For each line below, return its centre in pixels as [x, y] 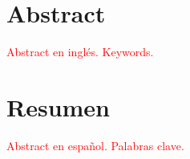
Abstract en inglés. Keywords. [80, 52]
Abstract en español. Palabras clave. [95, 145]
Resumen [58, 106]
